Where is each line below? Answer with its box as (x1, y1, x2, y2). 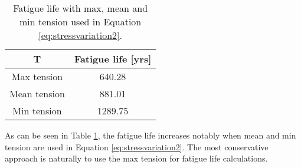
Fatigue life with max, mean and (13, 1, 148, 15)
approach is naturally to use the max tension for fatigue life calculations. (5, 152, 268, 164)
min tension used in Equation (19, 15, 142, 28)
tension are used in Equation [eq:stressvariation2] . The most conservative (5, 140, 269, 153)
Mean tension (9, 87, 65, 100)
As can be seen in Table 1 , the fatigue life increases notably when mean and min (5, 129, 296, 141)
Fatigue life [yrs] (74, 52, 152, 65)
